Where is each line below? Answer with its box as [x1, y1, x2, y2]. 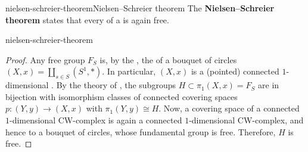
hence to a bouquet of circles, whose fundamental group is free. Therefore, [5, 125, 276, 138]
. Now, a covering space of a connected [158, 102, 300, 114]
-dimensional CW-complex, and [189, 113, 304, 126]
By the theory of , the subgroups [56, 79, 176, 91]
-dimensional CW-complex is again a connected [10, 113, 182, 126]
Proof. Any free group [5, 53, 85, 66]
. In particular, [102, 65, 156, 77]
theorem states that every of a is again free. [5, 13, 169, 26]
